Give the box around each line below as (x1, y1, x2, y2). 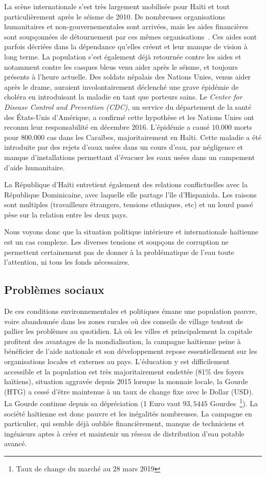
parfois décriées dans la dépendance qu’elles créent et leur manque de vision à (4, 41, 248, 52)
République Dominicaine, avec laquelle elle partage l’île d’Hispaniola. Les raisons (4, 189, 257, 200)
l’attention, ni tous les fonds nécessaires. (4, 256, 130, 267)
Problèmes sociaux (4, 282, 105, 297)
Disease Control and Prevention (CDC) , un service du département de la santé (4, 101, 252, 112)
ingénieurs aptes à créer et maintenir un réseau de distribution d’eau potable (4, 428, 245, 439)
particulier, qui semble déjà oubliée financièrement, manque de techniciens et (4, 418, 245, 429)
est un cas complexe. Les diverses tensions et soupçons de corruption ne (4, 236, 229, 247)
